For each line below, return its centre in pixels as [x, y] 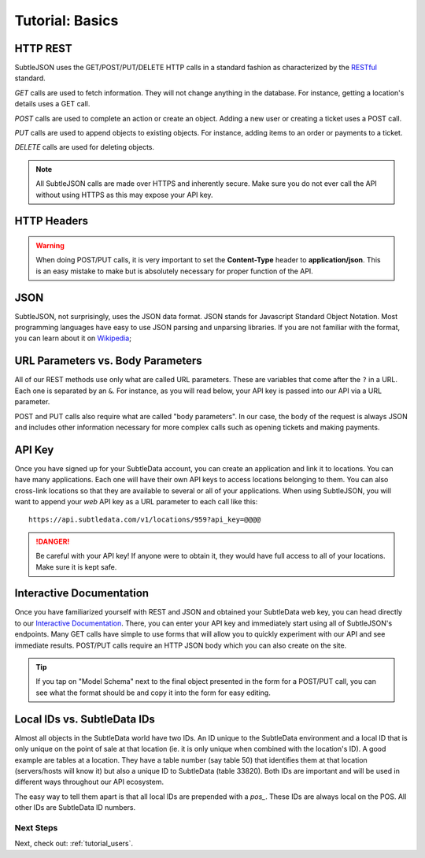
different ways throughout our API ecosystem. [89, 782]
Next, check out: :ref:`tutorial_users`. [74, 844]
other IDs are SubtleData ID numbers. [75, 808]
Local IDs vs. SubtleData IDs [85, 719]
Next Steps [36, 827]
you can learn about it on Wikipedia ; [73, 338]
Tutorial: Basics [67, 20]
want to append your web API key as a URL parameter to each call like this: [136, 501]
